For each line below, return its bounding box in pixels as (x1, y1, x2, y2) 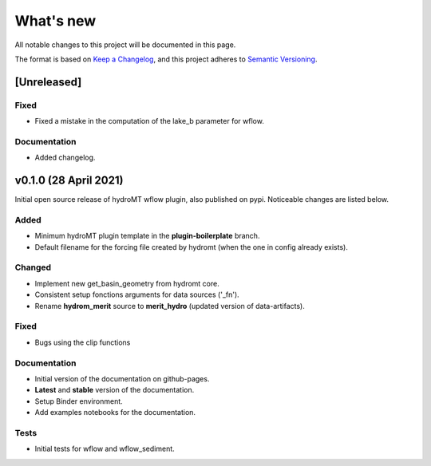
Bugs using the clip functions (34, 338, 131, 347)
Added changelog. (34, 152, 96, 163)
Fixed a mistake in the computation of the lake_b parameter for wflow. (34, 116, 265, 126)
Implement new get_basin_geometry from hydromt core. (34, 278, 219, 288)
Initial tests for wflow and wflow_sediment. (34, 444, 175, 454)
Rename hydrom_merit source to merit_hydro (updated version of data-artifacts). (34, 301, 305, 310)
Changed (14, 262, 52, 273)
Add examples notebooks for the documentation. (34, 408, 196, 417)
